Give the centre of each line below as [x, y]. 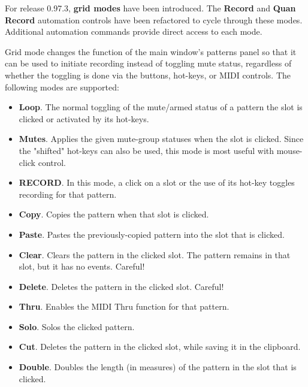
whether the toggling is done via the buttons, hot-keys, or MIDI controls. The [148, 75]
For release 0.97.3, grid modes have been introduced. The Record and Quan [150, 8]
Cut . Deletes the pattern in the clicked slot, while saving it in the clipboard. [160, 347]
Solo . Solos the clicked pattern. [77, 326]
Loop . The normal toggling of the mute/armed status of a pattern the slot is [161, 107]
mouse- [289, 150]
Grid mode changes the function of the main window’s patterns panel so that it [151, 51]
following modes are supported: [62, 87]
